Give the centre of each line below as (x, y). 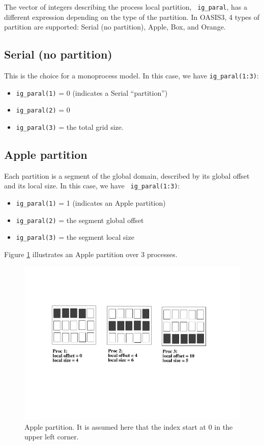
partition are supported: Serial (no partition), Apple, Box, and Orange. (115, 27)
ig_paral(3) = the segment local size (75, 237)
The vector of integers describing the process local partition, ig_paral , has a (126, 7)
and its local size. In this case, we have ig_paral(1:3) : (92, 186)
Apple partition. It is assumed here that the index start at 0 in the (129, 426)
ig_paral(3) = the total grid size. (70, 127)
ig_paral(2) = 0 (43, 110)
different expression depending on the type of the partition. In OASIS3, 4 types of (132, 17)
